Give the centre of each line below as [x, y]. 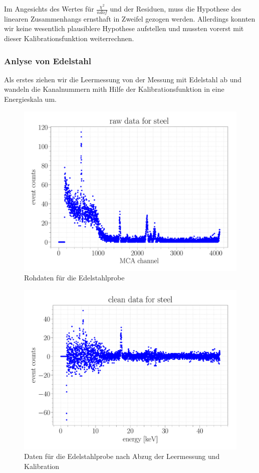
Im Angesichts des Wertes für [49, 9]
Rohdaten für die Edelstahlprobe [74, 278]
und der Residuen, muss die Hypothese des [176, 9]
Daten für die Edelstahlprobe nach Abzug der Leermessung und [122, 456]
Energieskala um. [30, 99]
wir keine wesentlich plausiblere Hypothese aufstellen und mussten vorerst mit [124, 28]
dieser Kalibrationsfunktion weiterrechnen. [69, 38]
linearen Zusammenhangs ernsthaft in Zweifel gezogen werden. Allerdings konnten [130, 18]
